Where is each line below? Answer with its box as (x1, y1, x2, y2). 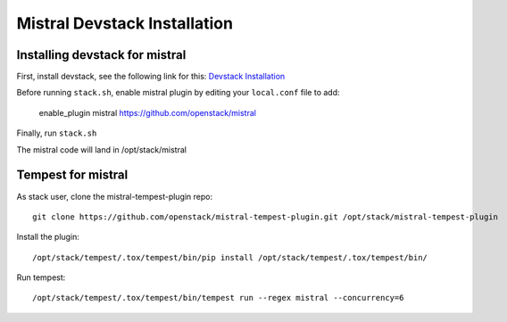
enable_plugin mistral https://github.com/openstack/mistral (38, 107, 256, 118)
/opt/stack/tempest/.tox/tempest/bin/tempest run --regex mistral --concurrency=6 (32, 293, 404, 303)
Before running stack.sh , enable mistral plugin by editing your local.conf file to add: (16, 87, 340, 98)
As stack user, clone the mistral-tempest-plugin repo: (16, 191, 213, 202)
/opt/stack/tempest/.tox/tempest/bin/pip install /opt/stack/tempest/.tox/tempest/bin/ (32, 252, 428, 262)
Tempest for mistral (16, 168, 129, 183)
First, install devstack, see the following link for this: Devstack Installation (16, 71, 286, 82)
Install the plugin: (16, 232, 80, 243)
